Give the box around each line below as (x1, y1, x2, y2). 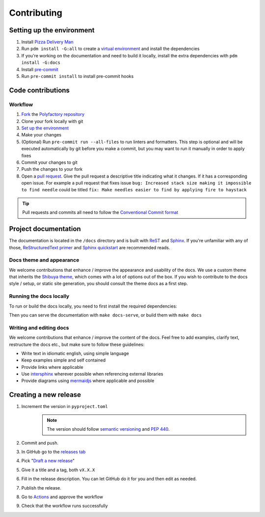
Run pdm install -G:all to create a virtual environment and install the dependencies (21, 46, 200, 52)
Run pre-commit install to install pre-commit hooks (21, 74, 134, 79)
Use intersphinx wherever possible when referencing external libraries (21, 371, 163, 377)
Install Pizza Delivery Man (21, 39, 74, 45)
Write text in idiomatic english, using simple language (21, 350, 130, 356)
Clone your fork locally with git (21, 118, 83, 124)
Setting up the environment (9, 26, 95, 34)
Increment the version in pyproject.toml (21, 404, 108, 410)
